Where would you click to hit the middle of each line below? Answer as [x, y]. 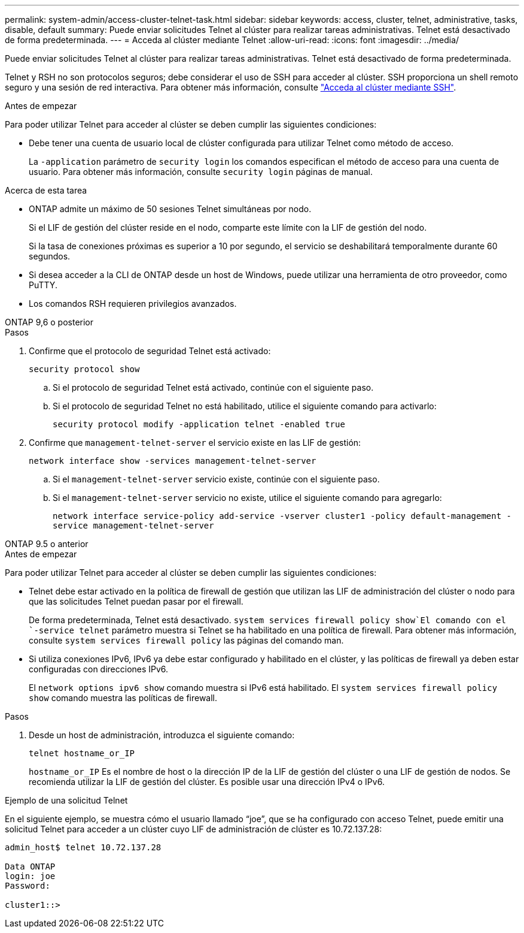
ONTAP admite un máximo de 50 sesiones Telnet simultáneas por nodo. [170, 209]
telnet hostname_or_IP [82, 753]
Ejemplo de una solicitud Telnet [66, 800]
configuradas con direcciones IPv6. [99, 669]
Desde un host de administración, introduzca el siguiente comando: [162, 735]
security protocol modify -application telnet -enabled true [199, 424]
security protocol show [84, 369]
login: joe [30, 876]
